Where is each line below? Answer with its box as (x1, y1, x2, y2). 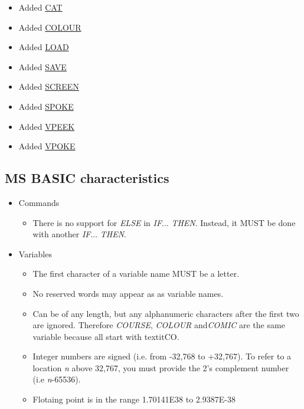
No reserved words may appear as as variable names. (32, 287, 224, 299)
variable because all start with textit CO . (32, 330, 179, 342)
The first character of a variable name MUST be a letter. (32, 267, 240, 280)
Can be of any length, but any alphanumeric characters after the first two (32, 307, 299, 319)
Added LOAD (18, 41, 69, 53)
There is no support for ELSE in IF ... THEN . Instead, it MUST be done (32, 216, 296, 228)
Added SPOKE (18, 100, 74, 112)
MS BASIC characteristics (5, 169, 169, 187)
